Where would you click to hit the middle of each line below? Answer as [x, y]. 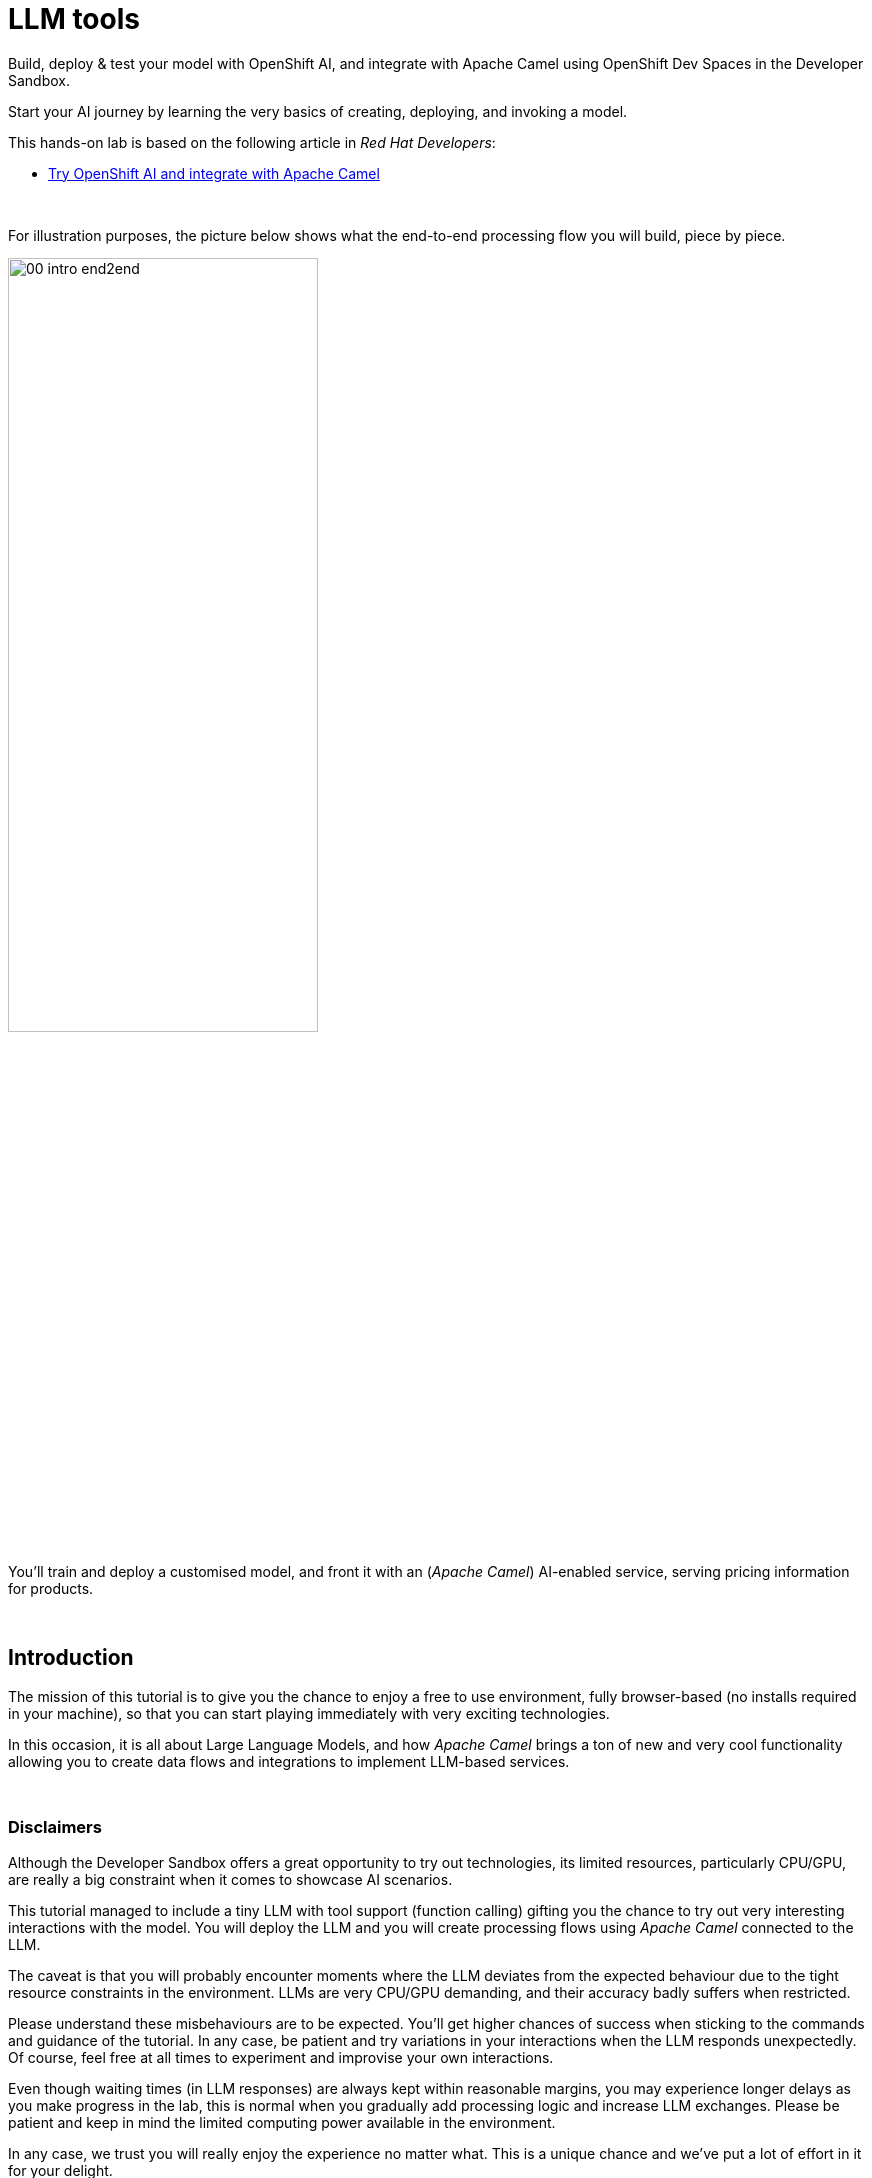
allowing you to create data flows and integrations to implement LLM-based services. [289, 1761]
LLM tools [74, 19]
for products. [51, 1588]
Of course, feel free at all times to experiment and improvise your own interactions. [281, 2057]
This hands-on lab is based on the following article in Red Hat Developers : [252, 142]
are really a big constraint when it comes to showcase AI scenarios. [230, 1879]
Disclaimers [55, 1827]
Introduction [71, 1658]
